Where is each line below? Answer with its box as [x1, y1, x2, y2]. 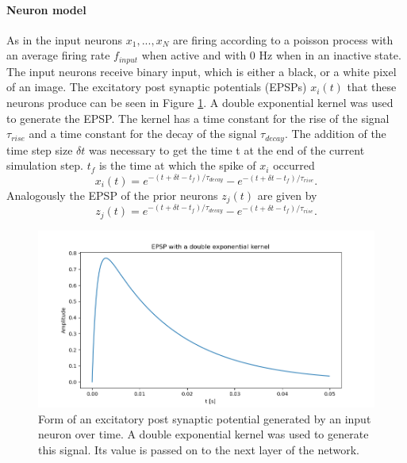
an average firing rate [6, 47, 110, 63]
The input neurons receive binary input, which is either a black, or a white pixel [6, 63, 397, 79]
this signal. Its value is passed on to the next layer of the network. [38, 441, 359, 457]
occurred [273, 157, 315, 174]
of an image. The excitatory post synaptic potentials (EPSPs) [6, 78, 307, 95]
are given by [257, 186, 317, 203]
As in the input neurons [6, 31, 123, 48]
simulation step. [6, 157, 83, 174]
